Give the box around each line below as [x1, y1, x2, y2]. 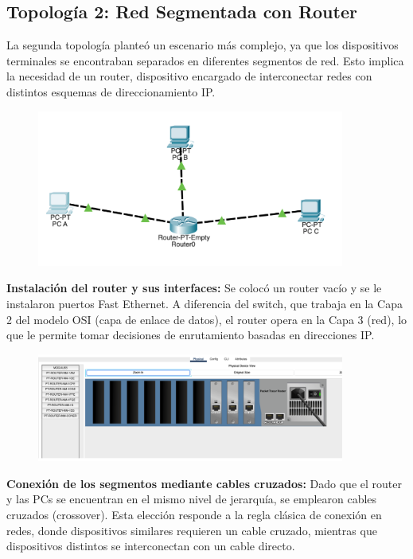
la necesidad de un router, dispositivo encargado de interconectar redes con [6, 68, 372, 84]
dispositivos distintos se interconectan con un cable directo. [6, 537, 295, 554]
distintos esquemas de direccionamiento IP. [6, 83, 216, 100]
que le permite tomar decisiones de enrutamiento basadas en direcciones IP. [6, 326, 375, 343]
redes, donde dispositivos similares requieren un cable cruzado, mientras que [6, 522, 377, 538]
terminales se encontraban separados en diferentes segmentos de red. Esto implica [6, 52, 404, 68]
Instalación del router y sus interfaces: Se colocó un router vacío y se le [6, 279, 382, 296]
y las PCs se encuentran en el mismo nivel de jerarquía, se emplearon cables [6, 491, 377, 507]
